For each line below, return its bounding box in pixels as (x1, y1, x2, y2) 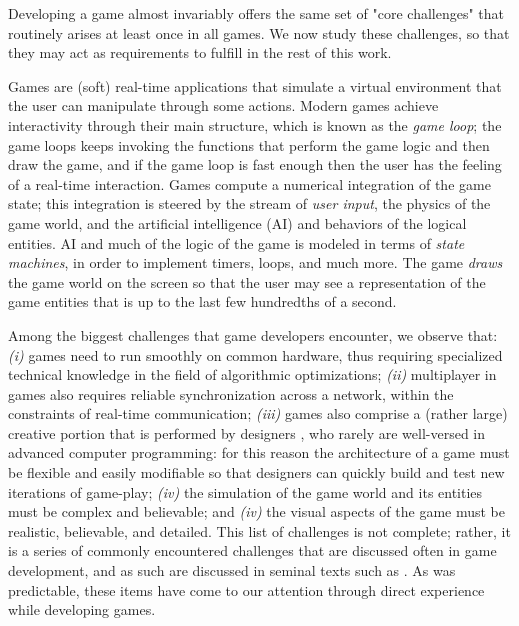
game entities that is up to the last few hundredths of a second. (8, 291, 397, 312)
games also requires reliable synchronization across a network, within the (8, 383, 454, 404)
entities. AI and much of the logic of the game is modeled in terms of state (8, 232, 465, 253)
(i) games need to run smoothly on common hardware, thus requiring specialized (8, 344, 503, 365)
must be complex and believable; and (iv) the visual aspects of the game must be (8, 501, 505, 522)
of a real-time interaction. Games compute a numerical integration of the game (8, 173, 491, 194)
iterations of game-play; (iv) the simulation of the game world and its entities (8, 481, 483, 502)
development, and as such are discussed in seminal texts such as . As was (8, 560, 456, 581)
